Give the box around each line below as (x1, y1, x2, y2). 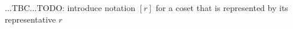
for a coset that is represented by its (155, 2, 288, 13)
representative (5, 13, 56, 25)
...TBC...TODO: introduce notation (5, 2, 136, 13)
